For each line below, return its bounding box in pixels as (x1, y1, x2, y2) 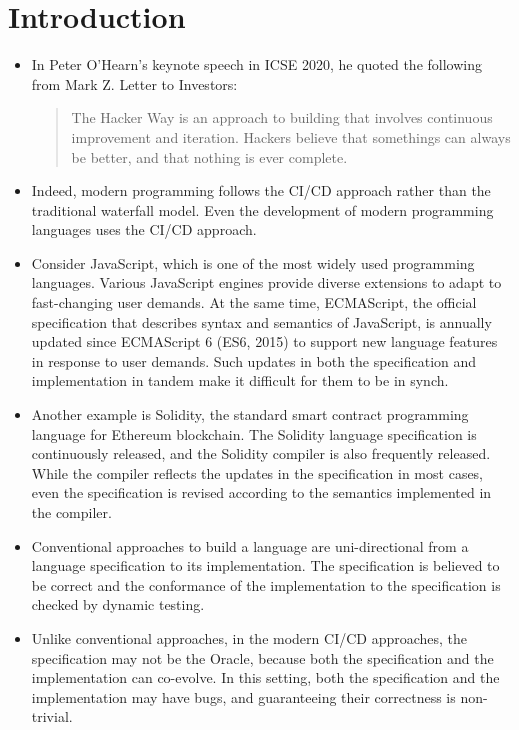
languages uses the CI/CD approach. (31, 219, 257, 240)
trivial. (31, 706, 73, 727)
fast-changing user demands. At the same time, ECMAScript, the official (31, 292, 477, 313)
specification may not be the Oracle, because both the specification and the (31, 647, 494, 668)
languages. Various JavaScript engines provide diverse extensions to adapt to (31, 272, 502, 293)
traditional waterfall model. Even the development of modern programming (31, 199, 494, 220)
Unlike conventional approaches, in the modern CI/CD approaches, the (31, 627, 468, 648)
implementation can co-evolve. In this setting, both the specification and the (31, 667, 500, 688)
